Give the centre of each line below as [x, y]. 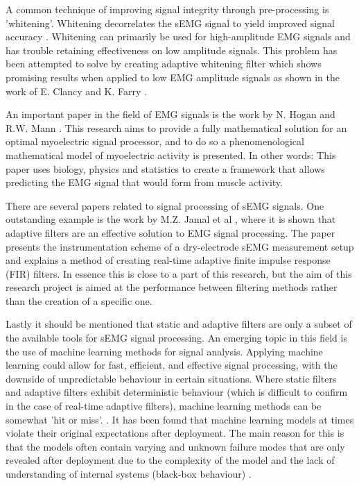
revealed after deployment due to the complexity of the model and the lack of [170, 460]
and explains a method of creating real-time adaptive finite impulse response [168, 260]
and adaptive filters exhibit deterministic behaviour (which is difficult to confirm [177, 392]
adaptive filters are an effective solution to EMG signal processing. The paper [170, 232]
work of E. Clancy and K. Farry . [76, 91]
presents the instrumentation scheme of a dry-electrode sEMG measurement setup [180, 246]
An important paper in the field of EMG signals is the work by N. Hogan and [170, 114]
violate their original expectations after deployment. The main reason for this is [175, 433]
